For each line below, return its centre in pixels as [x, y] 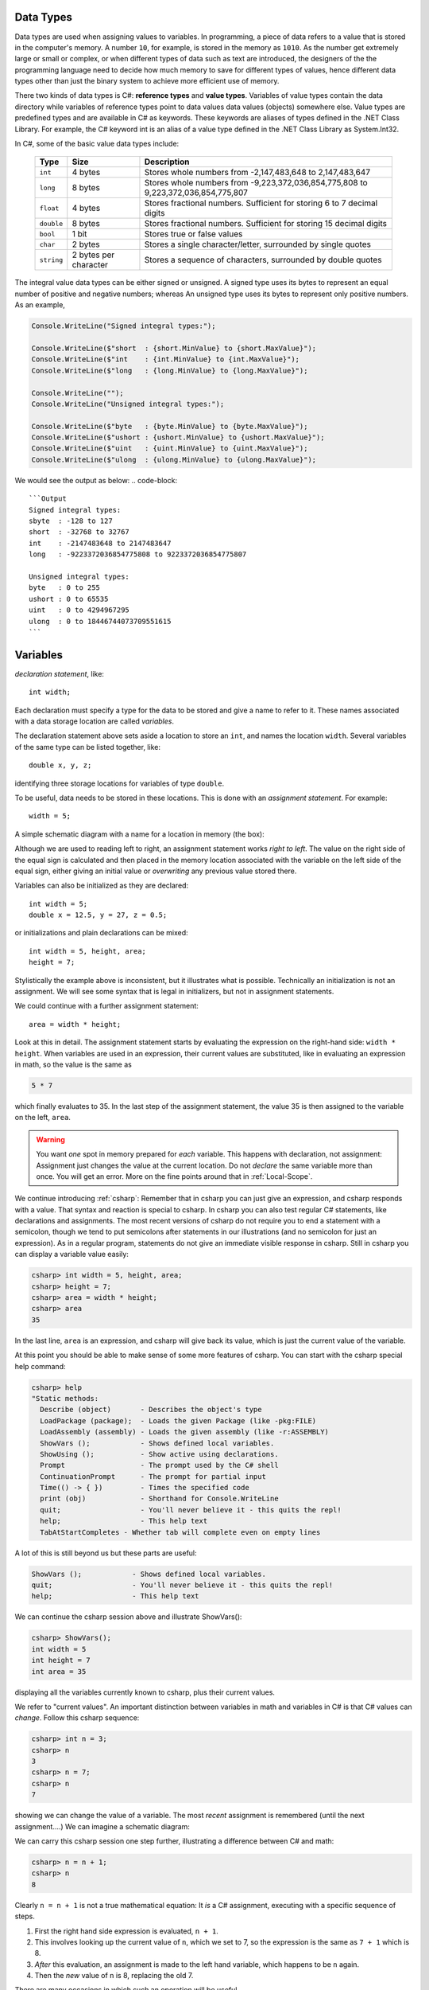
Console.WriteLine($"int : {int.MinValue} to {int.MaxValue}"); [166, 359]
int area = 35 [59, 1671]
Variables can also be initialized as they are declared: [102, 886]
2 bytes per [93, 255]
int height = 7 [61, 1660]
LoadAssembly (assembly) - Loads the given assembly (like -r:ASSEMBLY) [185, 1432]
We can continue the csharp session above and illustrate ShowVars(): [128, 1617]
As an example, [40, 305]
